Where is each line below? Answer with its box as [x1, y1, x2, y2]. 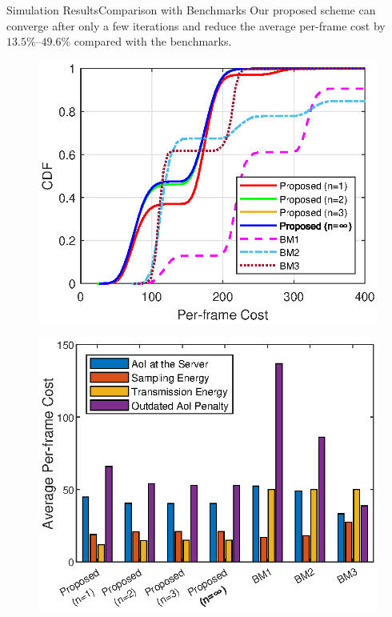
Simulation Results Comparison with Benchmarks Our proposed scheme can [6, 2, 376, 18]
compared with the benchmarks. [74, 33, 232, 50]
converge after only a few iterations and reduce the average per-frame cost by [6, 17, 386, 34]
